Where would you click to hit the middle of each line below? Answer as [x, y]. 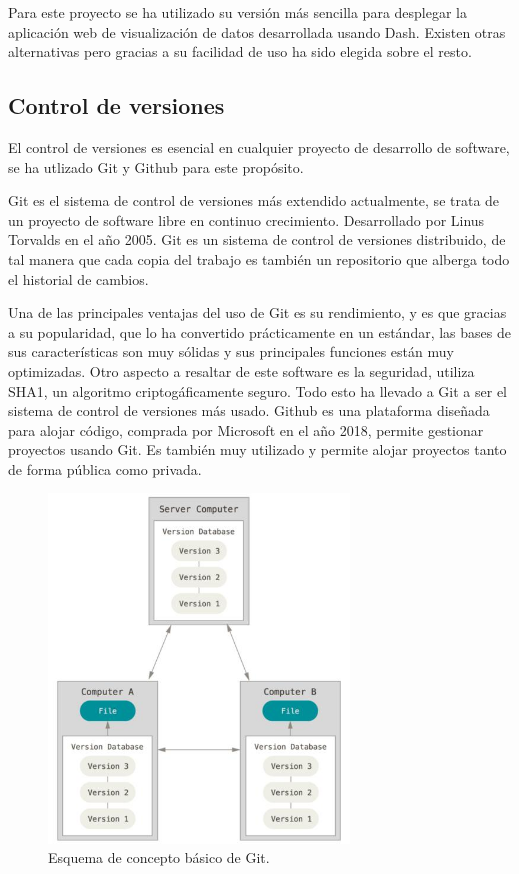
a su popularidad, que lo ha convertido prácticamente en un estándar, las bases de [259, 331]
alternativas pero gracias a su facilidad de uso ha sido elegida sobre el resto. [240, 51]
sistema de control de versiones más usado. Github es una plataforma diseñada [249, 410]
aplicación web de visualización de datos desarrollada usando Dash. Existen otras [257, 31]
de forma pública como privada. [105, 468]
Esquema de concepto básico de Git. [159, 857]
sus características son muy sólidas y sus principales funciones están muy [231, 351]
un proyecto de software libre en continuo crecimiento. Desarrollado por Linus [246, 219]
